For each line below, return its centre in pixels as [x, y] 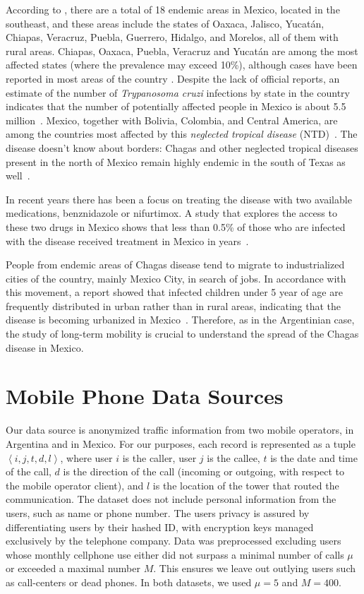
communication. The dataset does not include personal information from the [171, 499]
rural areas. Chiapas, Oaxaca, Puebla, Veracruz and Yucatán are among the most [182, 51]
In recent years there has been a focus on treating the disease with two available [179, 199]
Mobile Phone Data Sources [145, 396]
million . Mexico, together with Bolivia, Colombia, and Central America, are [172, 120]
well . [18, 176]
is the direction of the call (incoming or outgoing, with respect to [204, 471]
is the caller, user [159, 457]
